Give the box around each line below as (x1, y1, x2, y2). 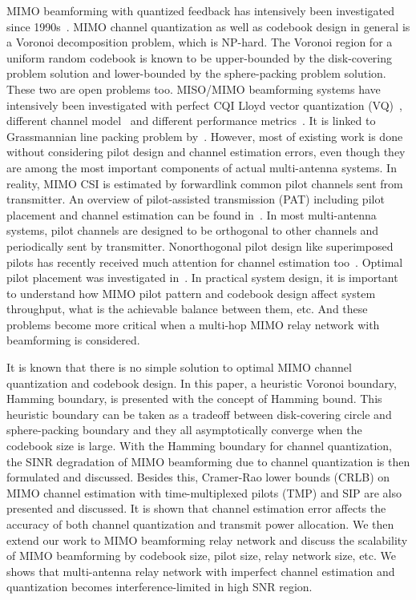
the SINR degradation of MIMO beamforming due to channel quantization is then (6, 453, 410, 469)
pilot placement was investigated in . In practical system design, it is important (6, 269, 398, 286)
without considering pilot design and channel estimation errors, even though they (6, 143, 406, 160)
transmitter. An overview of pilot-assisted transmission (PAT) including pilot (6, 191, 385, 207)
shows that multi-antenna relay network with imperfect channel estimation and (6, 562, 395, 579)
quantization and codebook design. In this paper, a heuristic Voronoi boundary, (6, 374, 397, 391)
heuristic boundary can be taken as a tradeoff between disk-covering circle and (6, 405, 392, 422)
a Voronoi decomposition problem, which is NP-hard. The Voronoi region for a (6, 34, 393, 50)
